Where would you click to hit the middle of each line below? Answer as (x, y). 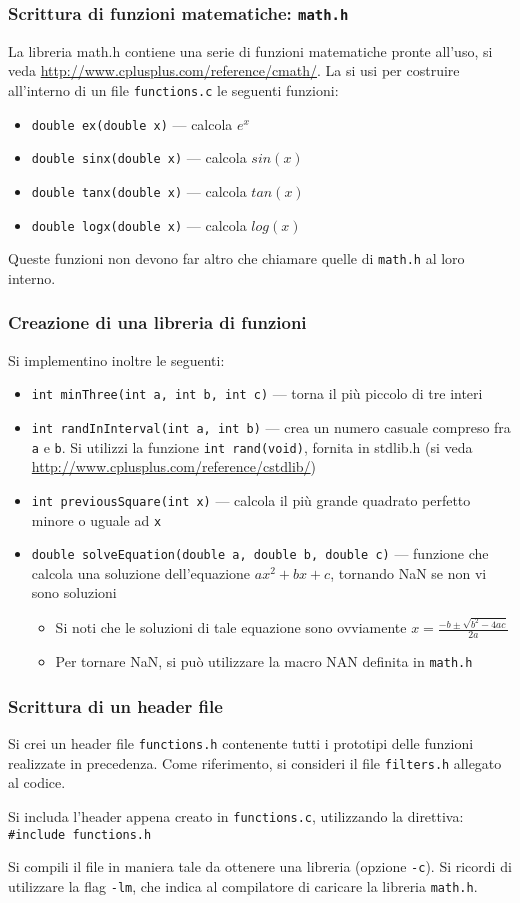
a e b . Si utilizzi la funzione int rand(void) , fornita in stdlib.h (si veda (252, 446)
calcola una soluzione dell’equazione (141, 572)
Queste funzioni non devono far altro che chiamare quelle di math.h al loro (236, 258)
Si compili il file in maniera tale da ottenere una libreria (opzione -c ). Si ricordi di (260, 866)
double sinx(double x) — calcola (139, 157)
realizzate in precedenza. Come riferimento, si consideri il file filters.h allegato (255, 762)
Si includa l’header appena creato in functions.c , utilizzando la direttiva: (236, 815)
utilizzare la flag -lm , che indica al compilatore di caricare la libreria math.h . (243, 885)
